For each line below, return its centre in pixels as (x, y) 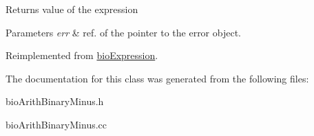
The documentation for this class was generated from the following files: (157, 78)
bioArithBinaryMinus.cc (56, 124)
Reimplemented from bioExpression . (82, 55)
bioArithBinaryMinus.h (55, 101)
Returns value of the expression (72, 9)
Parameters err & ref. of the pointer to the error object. (123, 32)
